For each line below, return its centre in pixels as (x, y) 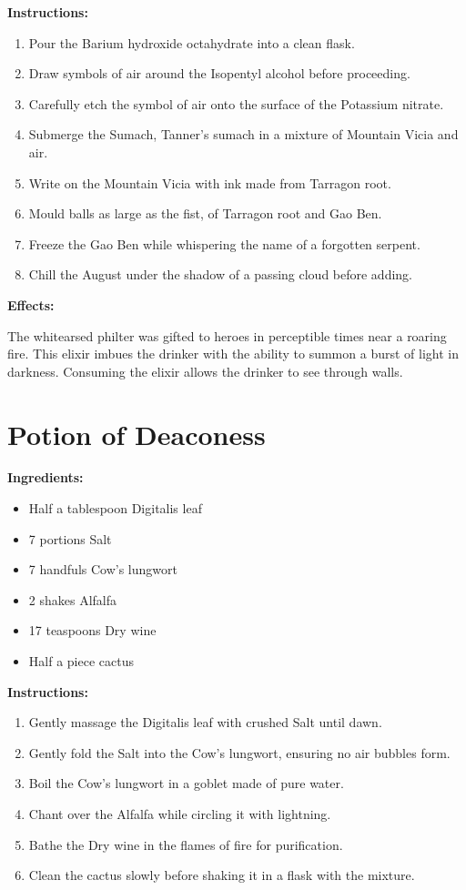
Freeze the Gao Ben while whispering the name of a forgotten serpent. (224, 243)
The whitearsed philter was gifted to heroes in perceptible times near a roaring (227, 335)
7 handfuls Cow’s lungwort (103, 569)
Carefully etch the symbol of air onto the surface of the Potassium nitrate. (236, 103)
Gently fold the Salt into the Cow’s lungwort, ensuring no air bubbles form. (239, 752)
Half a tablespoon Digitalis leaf (115, 508)
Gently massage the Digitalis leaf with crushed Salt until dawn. (205, 722)
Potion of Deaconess (137, 434)
